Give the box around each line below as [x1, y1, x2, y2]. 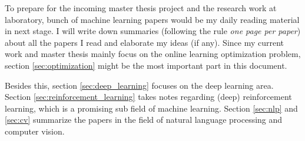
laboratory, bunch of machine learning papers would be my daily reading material [5, 13, 300, 25]
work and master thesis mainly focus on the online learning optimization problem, [5, 48, 301, 60]
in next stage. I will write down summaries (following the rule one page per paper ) [5, 25, 301, 37]
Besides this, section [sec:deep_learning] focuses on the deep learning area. [5, 79, 274, 91]
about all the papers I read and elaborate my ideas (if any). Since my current [5, 36, 284, 48]
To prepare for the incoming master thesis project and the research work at [5, 2, 277, 14]
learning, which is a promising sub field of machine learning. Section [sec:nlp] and [5, 102, 298, 114]
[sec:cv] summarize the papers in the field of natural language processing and [5, 113, 283, 126]
